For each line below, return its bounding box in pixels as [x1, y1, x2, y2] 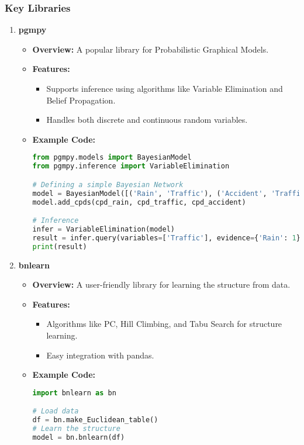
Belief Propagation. [46, 94, 116, 106]
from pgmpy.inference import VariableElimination [32, 162, 230, 171]
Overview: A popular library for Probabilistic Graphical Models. [32, 43, 269, 55]
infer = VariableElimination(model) [32, 225, 175, 233]
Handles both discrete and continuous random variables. [46, 113, 248, 126]
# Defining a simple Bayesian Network [32, 180, 184, 189]
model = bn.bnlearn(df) [32, 433, 125, 441]
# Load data [32, 407, 79, 416]
